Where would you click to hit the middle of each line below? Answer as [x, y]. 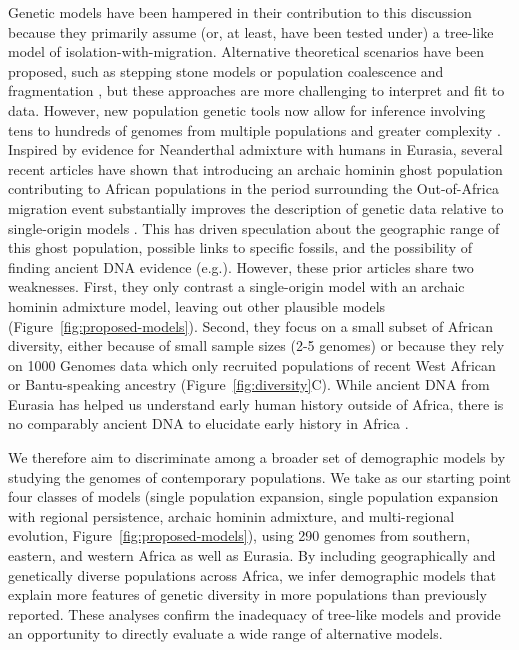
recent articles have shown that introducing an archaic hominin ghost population [255, 168]
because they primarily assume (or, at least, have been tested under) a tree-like [251, 31]
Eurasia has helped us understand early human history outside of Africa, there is [256, 403]
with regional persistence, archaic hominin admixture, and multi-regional [231, 515]
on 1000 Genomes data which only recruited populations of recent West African [252, 364]
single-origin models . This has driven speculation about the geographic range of [254, 227]
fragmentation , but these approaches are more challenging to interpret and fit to [256, 90]
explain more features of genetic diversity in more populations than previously [247, 594]
